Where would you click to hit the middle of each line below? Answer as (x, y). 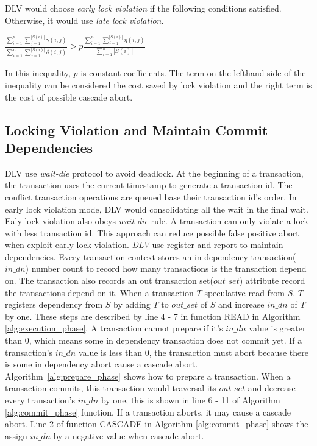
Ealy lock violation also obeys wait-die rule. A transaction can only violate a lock (157, 221)
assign (16, 435)
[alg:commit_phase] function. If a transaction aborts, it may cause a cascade (148, 412)
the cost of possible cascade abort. (69, 97)
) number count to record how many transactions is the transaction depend (166, 268)
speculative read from (245, 292)
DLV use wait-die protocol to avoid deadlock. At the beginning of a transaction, (154, 173)
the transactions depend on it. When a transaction (99, 292)
